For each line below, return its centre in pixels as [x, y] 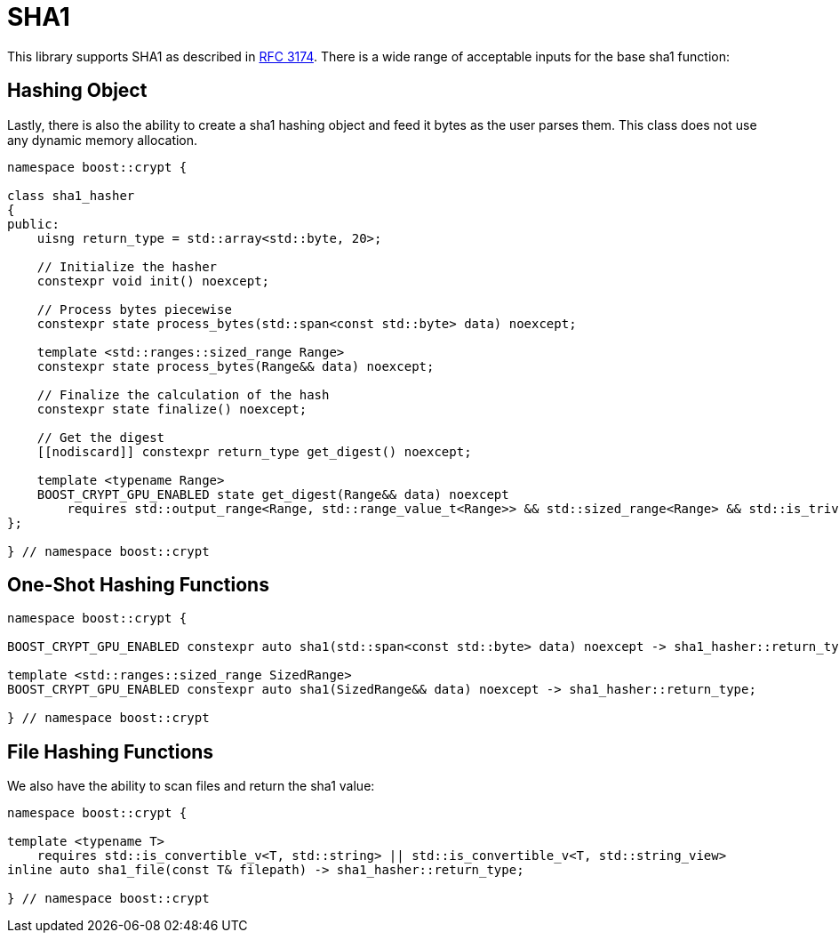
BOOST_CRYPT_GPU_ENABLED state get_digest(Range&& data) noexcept [273, 494]
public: [34, 224]
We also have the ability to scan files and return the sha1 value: [191, 786]
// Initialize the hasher [127, 266]
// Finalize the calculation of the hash [183, 394]
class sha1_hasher [71, 195]
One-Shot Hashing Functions [138, 585]
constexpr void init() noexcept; [153, 281]
